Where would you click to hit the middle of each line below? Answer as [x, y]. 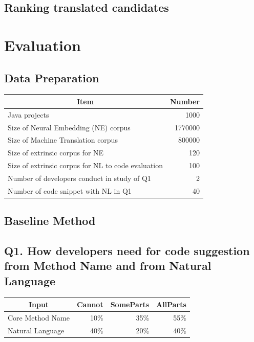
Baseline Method [50, 221]
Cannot [90, 304]
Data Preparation [52, 77]
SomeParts [130, 304]
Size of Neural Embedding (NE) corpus [69, 127]
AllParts [171, 304]
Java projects [28, 114]
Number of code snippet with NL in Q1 [70, 190]
